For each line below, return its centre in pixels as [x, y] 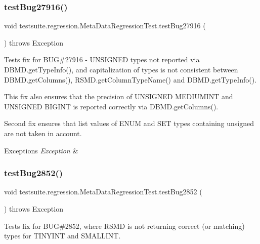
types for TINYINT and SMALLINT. [62, 236]
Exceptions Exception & [41, 150]
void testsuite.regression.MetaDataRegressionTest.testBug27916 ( [105, 26]
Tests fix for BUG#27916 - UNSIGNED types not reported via [102, 59]
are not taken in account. [43, 133]
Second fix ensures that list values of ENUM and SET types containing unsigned [129, 123]
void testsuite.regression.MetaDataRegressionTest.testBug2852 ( [103, 192]
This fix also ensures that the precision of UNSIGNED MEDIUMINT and [119, 96]
